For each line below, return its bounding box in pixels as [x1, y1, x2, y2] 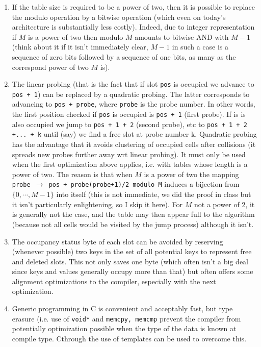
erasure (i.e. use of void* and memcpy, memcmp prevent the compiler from [12, 313, 241, 324]
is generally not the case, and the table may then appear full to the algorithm [12, 209, 255, 219]
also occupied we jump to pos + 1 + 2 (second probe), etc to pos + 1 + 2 [12, 118, 247, 129]
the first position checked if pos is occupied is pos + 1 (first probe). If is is [12, 109, 246, 119]
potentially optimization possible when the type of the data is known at [12, 323, 237, 334]
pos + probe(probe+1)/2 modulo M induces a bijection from [48, 179, 240, 189]
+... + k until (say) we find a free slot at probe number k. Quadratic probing [12, 129, 257, 139]
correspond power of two [12, 61, 89, 72]
